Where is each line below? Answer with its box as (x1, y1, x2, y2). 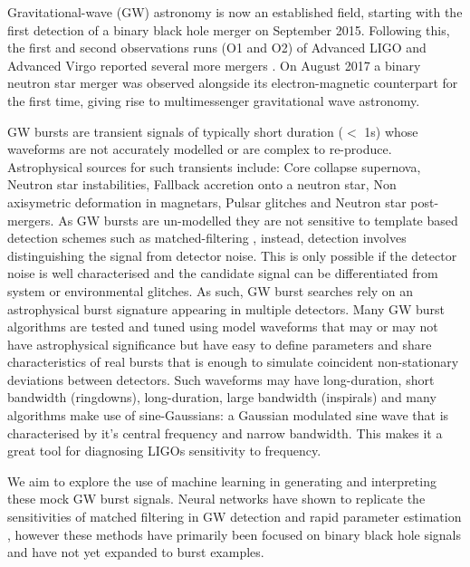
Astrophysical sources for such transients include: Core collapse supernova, (7, 157, 421, 176)
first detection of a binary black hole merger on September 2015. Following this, (7, 20, 450, 39)
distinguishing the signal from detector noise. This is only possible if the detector (7, 245, 457, 264)
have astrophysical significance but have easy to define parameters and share (7, 334, 432, 353)
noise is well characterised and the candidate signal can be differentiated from (7, 264, 438, 283)
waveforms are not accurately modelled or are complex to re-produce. (7, 139, 392, 159)
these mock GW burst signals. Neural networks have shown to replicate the (7, 489, 426, 508)
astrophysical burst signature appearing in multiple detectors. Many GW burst (7, 299, 446, 318)
